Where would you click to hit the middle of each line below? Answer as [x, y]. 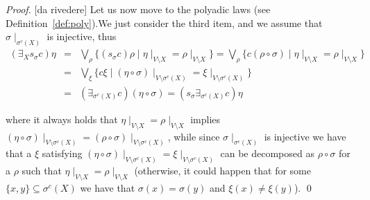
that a [19, 153]
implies [205, 119]
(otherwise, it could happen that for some [222, 171]
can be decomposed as [267, 153]
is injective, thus [82, 36]
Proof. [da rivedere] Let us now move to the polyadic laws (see [138, 9]
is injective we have [305, 136]
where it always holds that [62, 119]
